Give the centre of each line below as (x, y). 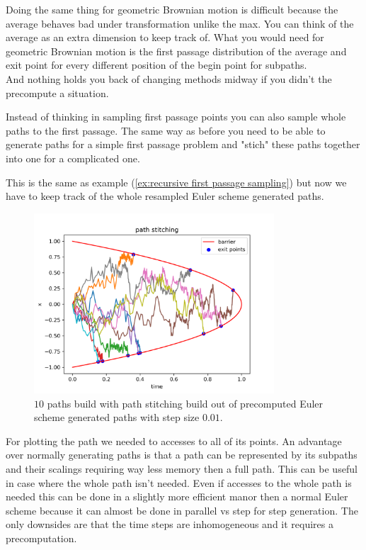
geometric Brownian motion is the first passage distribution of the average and (176, 51)
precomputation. (41, 538)
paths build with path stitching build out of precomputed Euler (185, 403)
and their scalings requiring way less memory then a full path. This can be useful (182, 469)
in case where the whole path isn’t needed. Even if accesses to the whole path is (179, 482)
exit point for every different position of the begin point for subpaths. (156, 65)
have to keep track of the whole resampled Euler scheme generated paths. (165, 196)
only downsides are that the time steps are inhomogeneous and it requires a (170, 524)
